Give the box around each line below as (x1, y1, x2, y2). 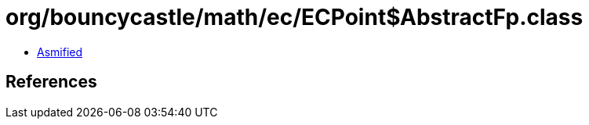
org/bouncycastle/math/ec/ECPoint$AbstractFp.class (5, 4, 584, 30)
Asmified (37, 45, 83, 59)
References (5, 72, 97, 92)
